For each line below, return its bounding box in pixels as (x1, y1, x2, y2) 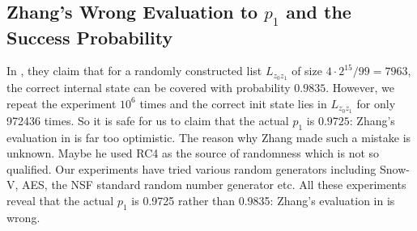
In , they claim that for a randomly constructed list (6, 62, 262, 79)
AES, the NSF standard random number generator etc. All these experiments (22, 176, 406, 193)
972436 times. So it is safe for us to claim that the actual (6, 111, 289, 128)
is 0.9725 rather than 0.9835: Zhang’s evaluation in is (131, 191, 395, 208)
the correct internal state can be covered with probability (6, 79, 291, 96)
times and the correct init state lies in (139, 94, 327, 111)
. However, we (326, 79, 395, 96)
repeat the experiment (6, 94, 117, 111)
